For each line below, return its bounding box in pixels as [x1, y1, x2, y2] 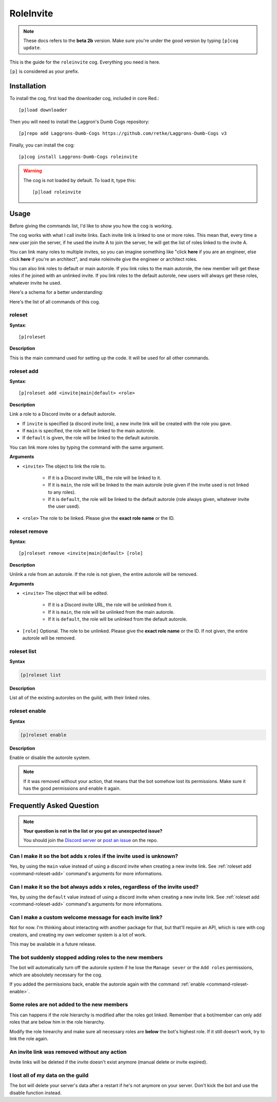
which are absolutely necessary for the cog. [9, 972, 103, 978]
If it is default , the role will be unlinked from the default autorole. [48, 616, 187, 623]
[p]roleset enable [20, 732, 67, 738]
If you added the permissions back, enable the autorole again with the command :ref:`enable [9, 981, 205, 987]
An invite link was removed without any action [9, 1048, 127, 1055]
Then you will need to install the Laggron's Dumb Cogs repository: [9, 118, 150, 125]
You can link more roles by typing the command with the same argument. [9, 444, 164, 450]
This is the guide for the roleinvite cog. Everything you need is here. [9, 59, 161, 65]
